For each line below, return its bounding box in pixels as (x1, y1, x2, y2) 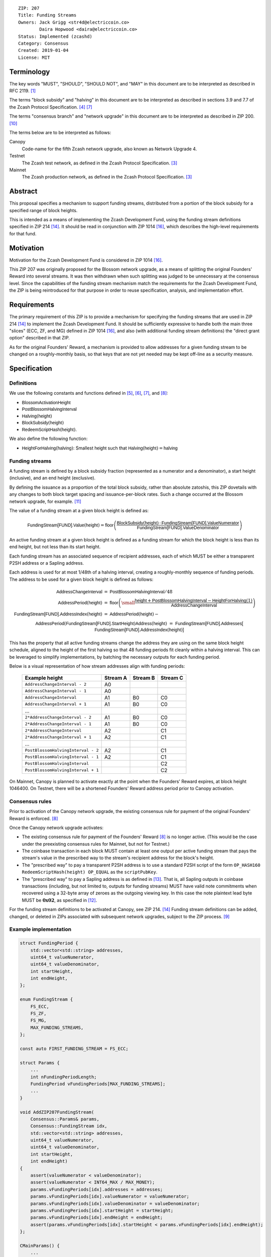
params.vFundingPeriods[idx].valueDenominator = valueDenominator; (30, 1201, 200, 1206)
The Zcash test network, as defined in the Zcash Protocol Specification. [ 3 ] (22, 160, 178, 166)
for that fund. (9, 230, 37, 236)
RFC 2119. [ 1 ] (9, 88, 36, 94)
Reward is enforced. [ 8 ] (9, 815, 58, 822)
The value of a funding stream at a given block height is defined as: (9, 507, 149, 513)
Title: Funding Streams (18, 13, 77, 18)
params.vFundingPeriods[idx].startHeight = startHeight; (30, 1207, 174, 1213)
